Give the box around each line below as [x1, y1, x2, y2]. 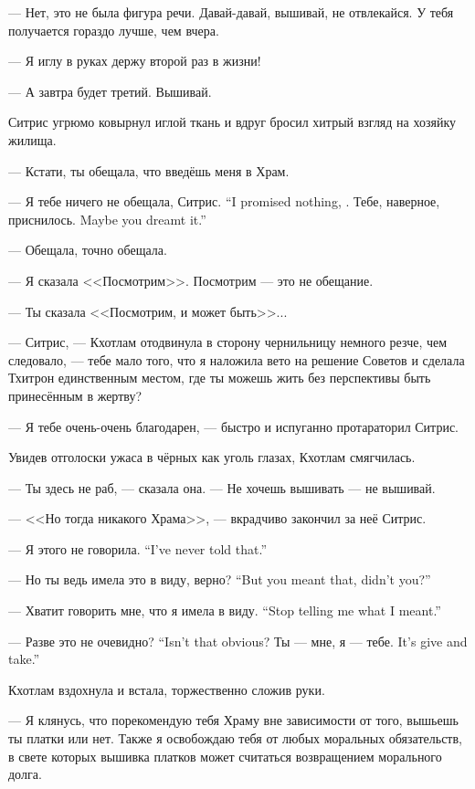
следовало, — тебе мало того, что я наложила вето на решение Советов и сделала [8, 350, 465, 369]
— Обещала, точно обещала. [8, 240, 167, 259]
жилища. [8, 130, 57, 149]
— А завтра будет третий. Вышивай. [8, 81, 212, 100]
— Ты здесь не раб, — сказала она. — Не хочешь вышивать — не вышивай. [8, 478, 436, 497]
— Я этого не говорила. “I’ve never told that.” [8, 539, 268, 558]
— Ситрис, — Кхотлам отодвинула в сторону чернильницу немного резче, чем [8, 332, 448, 352]
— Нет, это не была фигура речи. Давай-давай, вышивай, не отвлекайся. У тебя [8, 3, 454, 21]
